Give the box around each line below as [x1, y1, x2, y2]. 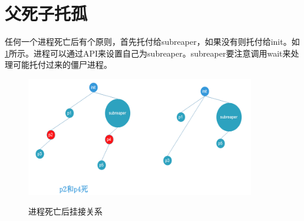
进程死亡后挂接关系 [28, 205, 103, 217]
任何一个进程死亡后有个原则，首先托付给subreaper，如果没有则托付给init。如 [5, 35, 300, 48]
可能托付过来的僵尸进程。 [12, 58, 112, 71]
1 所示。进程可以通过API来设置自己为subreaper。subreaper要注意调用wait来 [5, 47, 291, 59]
